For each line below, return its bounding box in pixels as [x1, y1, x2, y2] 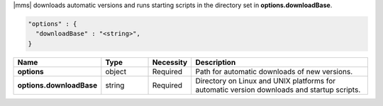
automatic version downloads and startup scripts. [195, 85, 361, 95]
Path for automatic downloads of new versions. [195, 66, 353, 76]
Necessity [152, 57, 188, 67]
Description [195, 57, 236, 67]
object [105, 66, 127, 76]
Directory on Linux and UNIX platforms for [195, 76, 336, 86]
